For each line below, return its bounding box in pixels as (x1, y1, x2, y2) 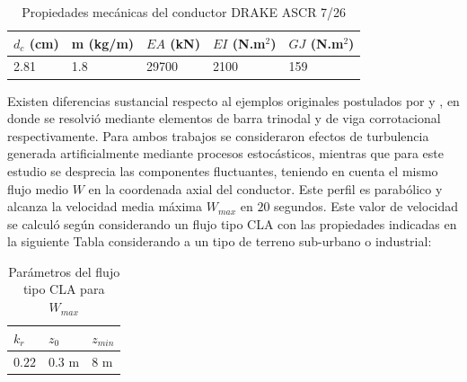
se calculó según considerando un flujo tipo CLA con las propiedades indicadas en (7, 214, 457, 233)
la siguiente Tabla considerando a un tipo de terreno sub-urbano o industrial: (7, 232, 432, 251)
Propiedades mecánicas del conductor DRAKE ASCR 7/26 (22, 3, 347, 21)
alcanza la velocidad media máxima (7, 197, 202, 216)
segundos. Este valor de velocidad (274, 197, 459, 216)
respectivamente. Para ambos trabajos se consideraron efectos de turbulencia (7, 126, 429, 145)
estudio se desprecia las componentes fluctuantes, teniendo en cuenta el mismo (7, 161, 438, 180)
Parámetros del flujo (8, 262, 120, 280)
